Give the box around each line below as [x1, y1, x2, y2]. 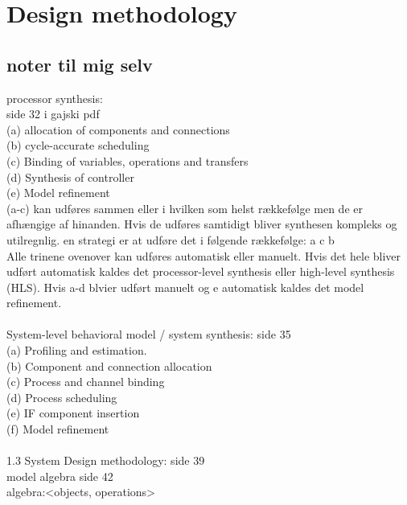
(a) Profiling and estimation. [6, 342, 147, 359]
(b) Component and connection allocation [6, 357, 212, 374]
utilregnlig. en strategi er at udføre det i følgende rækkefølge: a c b [6, 231, 335, 248]
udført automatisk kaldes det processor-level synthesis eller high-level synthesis [6, 263, 395, 280]
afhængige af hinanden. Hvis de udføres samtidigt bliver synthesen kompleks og [6, 216, 397, 232]
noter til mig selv [6, 51, 153, 76]
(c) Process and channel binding [6, 373, 165, 390]
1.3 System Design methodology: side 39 [6, 452, 205, 469]
